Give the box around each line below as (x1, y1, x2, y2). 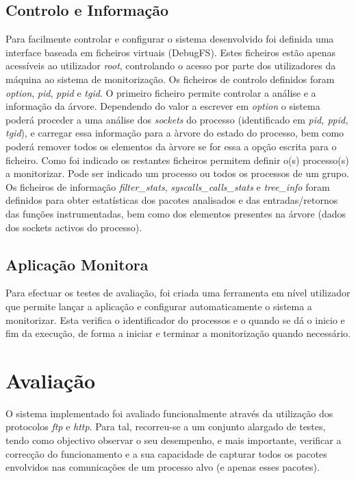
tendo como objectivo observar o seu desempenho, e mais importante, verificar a (5, 433, 342, 447)
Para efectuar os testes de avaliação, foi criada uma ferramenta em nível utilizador (5, 285, 351, 300)
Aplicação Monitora (5, 253, 149, 274)
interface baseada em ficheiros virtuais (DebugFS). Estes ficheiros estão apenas (5, 45, 335, 59)
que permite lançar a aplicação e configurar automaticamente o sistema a (5, 299, 312, 313)
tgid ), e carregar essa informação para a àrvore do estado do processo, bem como (5, 126, 344, 140)
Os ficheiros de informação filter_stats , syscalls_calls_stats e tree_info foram (5, 179, 330, 194)
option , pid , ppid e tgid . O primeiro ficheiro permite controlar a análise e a (5, 85, 316, 100)
